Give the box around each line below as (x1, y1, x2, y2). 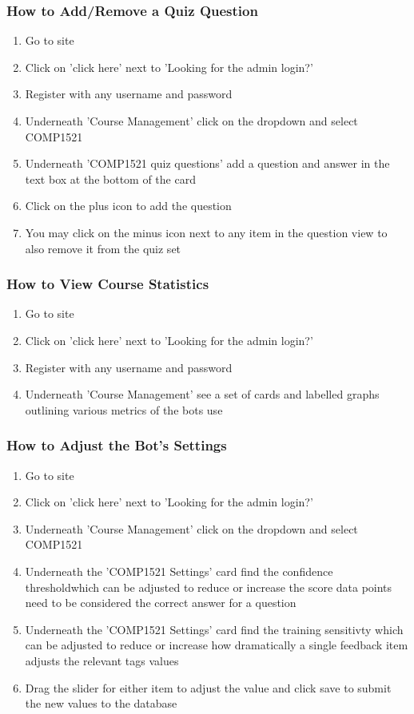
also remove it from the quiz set (25, 240, 181, 256)
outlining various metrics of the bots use (25, 401, 223, 418)
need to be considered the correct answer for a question (25, 594, 297, 611)
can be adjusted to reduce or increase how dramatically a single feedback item (25, 637, 408, 653)
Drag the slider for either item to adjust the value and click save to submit (25, 679, 392, 696)
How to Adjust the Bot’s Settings (6, 435, 227, 455)
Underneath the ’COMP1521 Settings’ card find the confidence (25, 562, 333, 579)
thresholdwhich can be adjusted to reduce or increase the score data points (25, 578, 392, 595)
